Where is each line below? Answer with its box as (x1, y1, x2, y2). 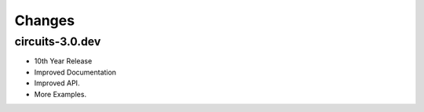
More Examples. (34, 89, 86, 99)
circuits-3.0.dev (14, 34, 101, 49)
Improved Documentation (34, 67, 117, 77)
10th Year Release (34, 56, 93, 66)
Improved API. (34, 78, 80, 88)
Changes (14, 12, 75, 29)
